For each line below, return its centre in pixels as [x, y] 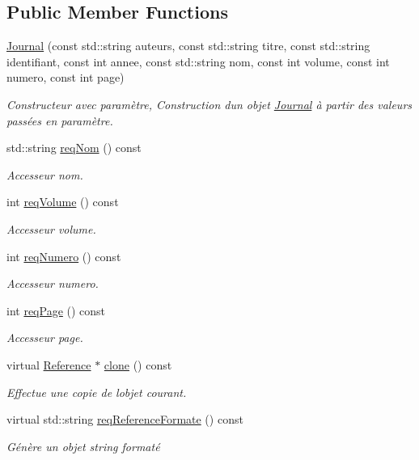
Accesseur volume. [51, 228]
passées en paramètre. [60, 120]
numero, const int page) [66, 77]
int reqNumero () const [64, 256]
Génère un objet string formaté [83, 446]
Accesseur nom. [45, 174]
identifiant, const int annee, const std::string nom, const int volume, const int [198, 61]
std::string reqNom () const [74, 148]
